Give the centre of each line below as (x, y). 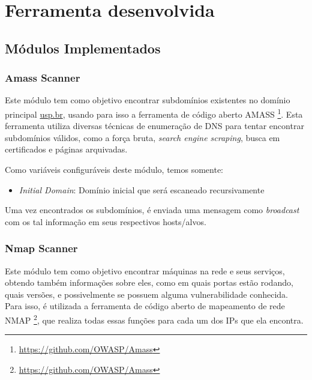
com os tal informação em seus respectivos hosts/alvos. (106, 221)
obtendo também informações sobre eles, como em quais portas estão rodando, (149, 282)
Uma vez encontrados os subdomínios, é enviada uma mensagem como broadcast (152, 210)
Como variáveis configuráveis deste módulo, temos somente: (114, 169)
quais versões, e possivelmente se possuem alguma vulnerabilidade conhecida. (146, 294)
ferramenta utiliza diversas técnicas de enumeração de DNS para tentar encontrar (154, 126)
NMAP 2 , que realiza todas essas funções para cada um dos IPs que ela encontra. (154, 319)
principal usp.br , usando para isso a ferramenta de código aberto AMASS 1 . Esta (154, 113)
